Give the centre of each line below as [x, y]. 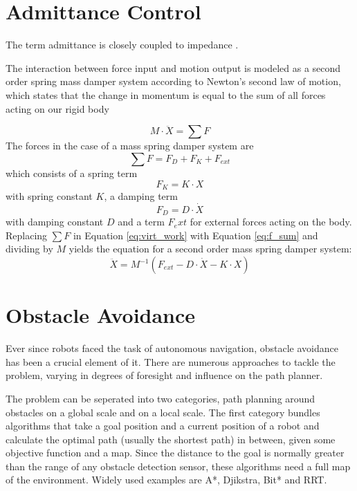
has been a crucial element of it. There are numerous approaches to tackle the [171, 361]
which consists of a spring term [72, 173]
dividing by [29, 249]
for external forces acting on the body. [271, 222]
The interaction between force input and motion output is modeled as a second [173, 67]
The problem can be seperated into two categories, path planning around [161, 398]
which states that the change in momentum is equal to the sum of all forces [166, 94]
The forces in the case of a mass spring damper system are [130, 146]
